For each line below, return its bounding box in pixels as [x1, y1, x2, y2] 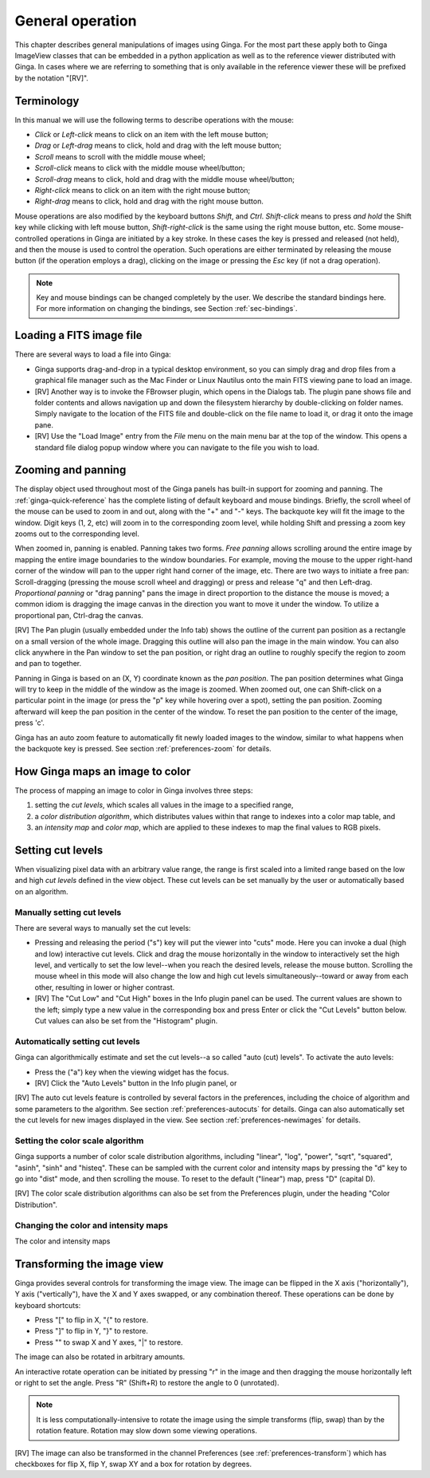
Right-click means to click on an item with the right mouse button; [34, 185, 251, 195]
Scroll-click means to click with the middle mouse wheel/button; [34, 164, 245, 173]
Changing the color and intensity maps [14, 1220, 169, 1231]
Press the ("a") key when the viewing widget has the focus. [34, 1067, 229, 1077]
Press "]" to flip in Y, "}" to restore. [34, 1326, 149, 1336]
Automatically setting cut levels [14, 1035, 141, 1046]
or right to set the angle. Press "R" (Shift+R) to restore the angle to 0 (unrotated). [14, 1378, 279, 1388]
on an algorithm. [14, 886, 68, 897]
